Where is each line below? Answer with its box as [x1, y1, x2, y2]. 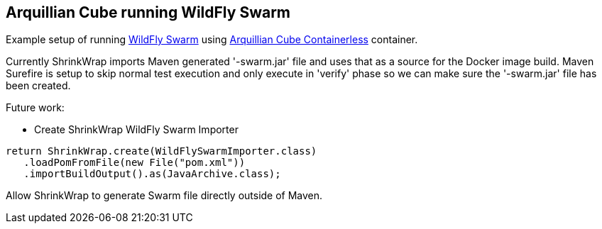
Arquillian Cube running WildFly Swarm [6, 4, 291, 21]
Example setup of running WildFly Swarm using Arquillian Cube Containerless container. [6, 33, 418, 46]
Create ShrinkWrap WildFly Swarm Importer [34, 123, 239, 136]
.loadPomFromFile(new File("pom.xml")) [23, 157, 246, 169]
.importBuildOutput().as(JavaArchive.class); [23, 168, 281, 180]
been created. [6, 79, 71, 92]
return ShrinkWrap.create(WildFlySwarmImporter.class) [6, 145, 317, 157]
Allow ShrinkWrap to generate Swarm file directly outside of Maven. [6, 189, 323, 202]
